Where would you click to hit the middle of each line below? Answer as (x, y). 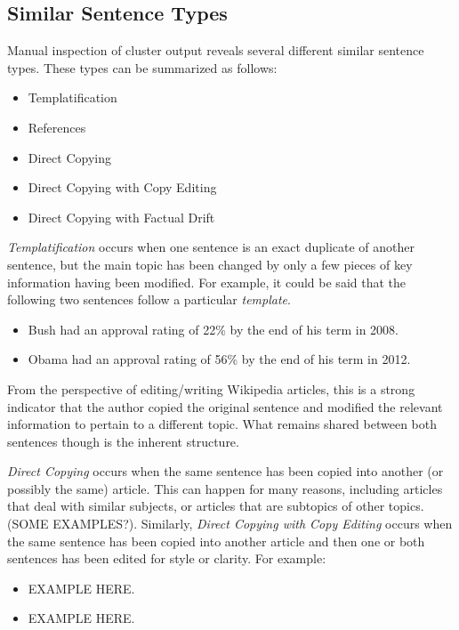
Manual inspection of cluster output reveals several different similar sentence (216, 50)
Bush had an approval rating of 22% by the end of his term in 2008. (213, 329)
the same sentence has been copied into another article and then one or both (216, 541)
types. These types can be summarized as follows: (142, 67)
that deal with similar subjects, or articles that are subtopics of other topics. (216, 506)
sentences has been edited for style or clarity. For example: (167, 558)
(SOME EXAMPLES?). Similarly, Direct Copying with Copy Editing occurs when (230, 524)
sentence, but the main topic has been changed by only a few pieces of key (210, 264)
